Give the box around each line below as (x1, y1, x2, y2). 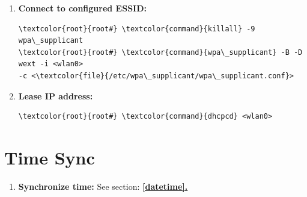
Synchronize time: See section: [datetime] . (18, 180, 188, 192)
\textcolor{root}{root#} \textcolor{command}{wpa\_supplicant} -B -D (18, 48, 303, 57)
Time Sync (4, 145, 95, 169)
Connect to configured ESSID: (18, 2, 147, 14)
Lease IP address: (18, 89, 93, 102)
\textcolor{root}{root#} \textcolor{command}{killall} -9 (18, 24, 255, 33)
